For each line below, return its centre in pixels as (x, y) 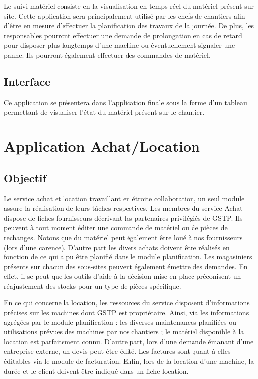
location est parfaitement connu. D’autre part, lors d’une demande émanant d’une (129, 341)
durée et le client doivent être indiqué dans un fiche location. (96, 370)
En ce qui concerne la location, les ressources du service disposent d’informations (127, 302)
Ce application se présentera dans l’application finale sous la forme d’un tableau (126, 102)
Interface (27, 81)
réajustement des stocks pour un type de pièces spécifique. (93, 285)
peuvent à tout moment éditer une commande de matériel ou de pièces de (116, 227)
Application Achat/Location (102, 146)
